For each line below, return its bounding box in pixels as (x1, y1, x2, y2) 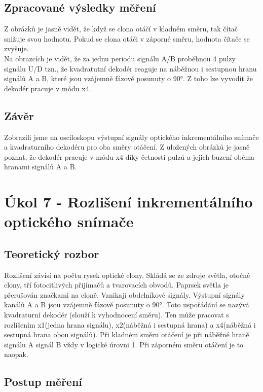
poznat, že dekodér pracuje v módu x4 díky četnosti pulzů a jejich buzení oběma (4, 151, 255, 162)
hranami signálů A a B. (4, 161, 77, 172)
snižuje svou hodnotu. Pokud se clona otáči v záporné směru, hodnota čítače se (4, 33, 250, 44)
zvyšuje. (4, 43, 29, 54)
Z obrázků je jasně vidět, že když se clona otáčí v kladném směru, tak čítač (4, 23, 238, 34)
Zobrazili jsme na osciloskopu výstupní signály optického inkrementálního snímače (4, 131, 259, 142)
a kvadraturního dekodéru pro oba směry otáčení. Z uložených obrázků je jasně (4, 141, 250, 152)
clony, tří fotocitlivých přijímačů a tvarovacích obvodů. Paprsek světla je (4, 279, 229, 290)
